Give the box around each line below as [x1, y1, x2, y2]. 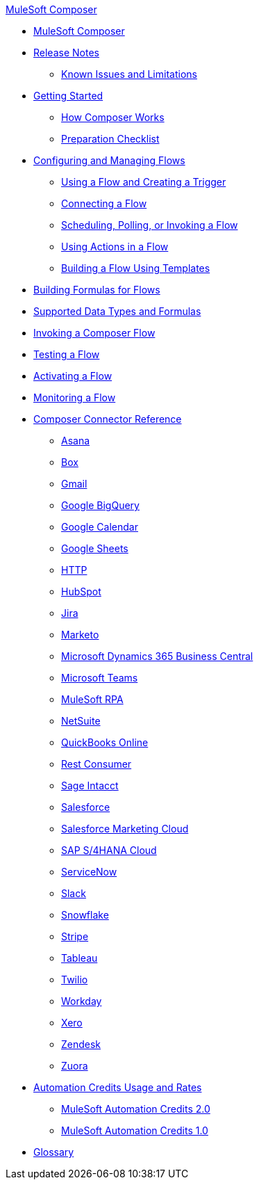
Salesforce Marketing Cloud [61, 823, 189, 835]
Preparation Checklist [61, 133, 160, 145]
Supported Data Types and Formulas [33, 305, 201, 317]
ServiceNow [61, 866, 117, 878]
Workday [61, 995, 102, 1007]
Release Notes [33, 47, 99, 58]
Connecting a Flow [61, 197, 147, 209]
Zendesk [61, 1038, 101, 1050]
